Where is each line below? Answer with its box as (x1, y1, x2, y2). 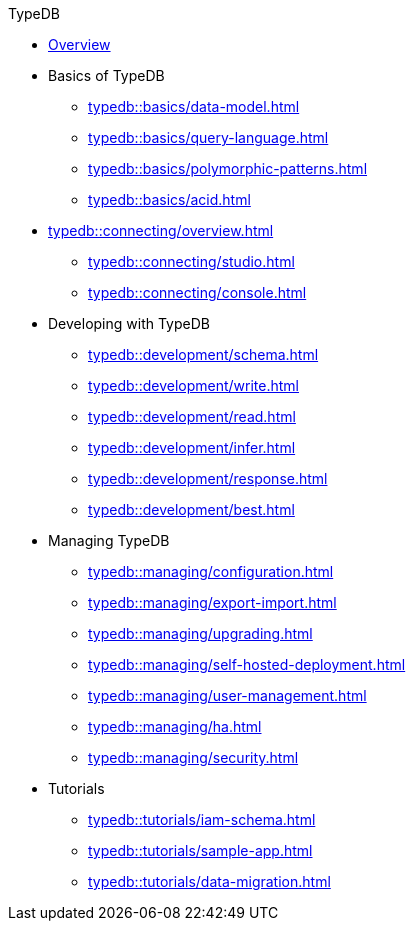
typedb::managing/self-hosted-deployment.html (88, 656, 406, 673)
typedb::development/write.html (88, 377, 299, 394)
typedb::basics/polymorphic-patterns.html (88, 160, 368, 177)
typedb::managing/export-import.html (88, 594, 337, 611)
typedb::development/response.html (88, 470, 328, 487)
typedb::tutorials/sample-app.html (88, 842, 313, 859)
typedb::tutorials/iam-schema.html (88, 811, 316, 828)
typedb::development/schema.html (88, 346, 319, 363)
